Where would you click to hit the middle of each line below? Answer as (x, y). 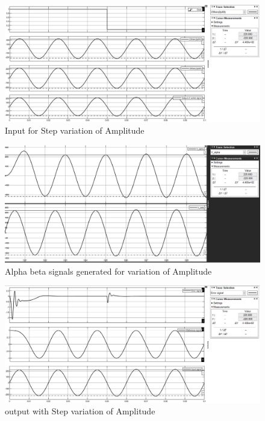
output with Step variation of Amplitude (80, 411)
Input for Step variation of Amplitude (75, 130)
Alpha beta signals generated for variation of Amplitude (108, 271)
